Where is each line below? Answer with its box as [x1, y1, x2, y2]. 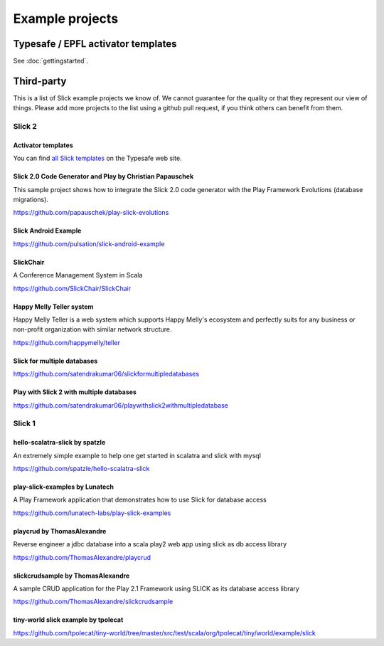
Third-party [13, 75, 67, 87]
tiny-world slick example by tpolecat [13, 615, 124, 624]
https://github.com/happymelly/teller [13, 338, 121, 346]
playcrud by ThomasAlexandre [13, 526, 107, 535]
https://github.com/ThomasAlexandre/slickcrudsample [13, 598, 174, 606]
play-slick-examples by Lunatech [13, 482, 114, 491]
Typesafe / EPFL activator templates [13, 38, 177, 50]
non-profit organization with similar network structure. [13, 325, 172, 334]
